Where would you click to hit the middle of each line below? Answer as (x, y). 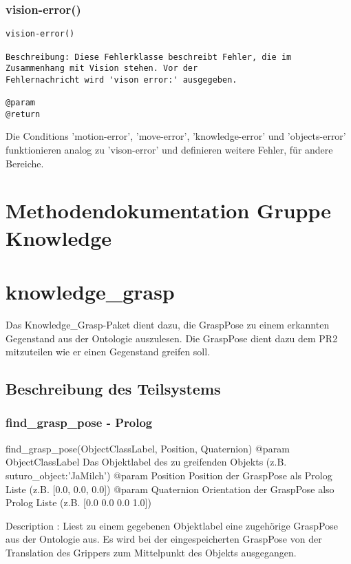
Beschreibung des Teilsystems (113, 389)
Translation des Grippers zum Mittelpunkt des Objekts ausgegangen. (151, 552)
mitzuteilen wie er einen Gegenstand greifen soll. (108, 352)
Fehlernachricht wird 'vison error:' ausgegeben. (121, 80)
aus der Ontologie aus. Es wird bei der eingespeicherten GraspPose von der (164, 539)
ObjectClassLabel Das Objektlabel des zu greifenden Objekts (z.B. (146, 462)
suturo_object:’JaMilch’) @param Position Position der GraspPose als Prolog (169, 475)
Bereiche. (25, 163)
